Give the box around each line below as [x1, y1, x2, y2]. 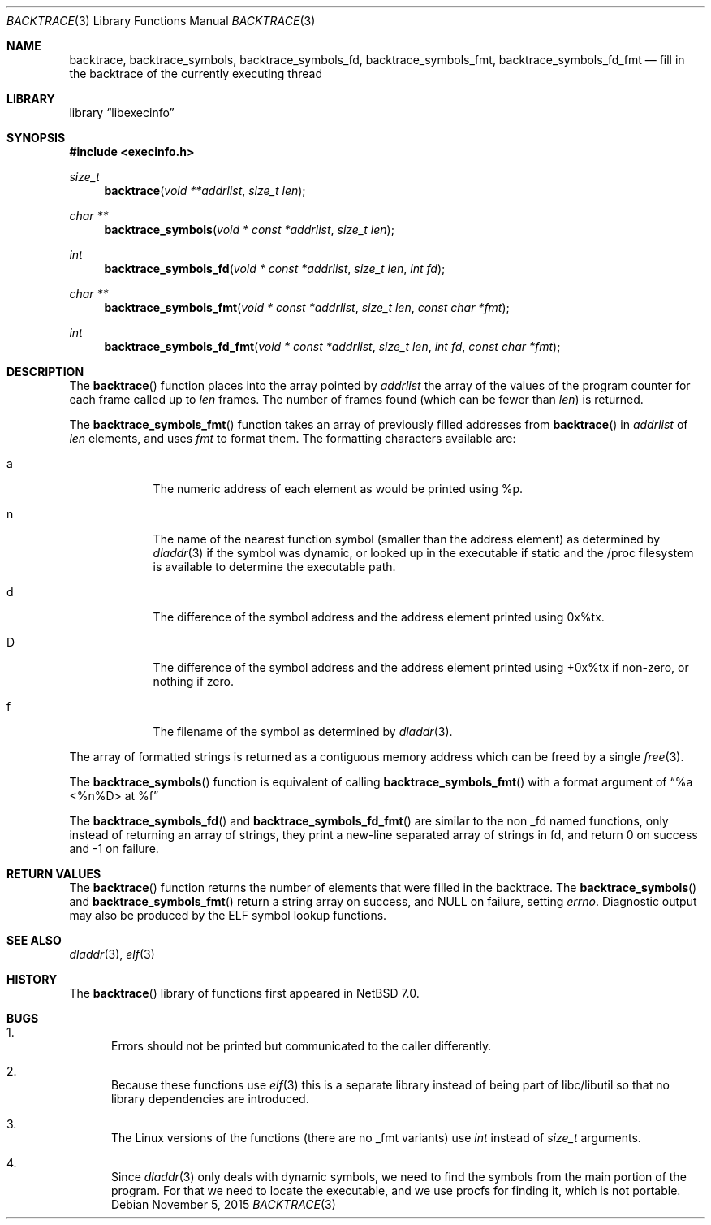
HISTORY [6, 972, 58, 986]
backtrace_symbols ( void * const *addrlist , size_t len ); [104, 223, 394, 236]
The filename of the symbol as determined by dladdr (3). [153, 725, 453, 738]
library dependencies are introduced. [111, 1092, 309, 1106]
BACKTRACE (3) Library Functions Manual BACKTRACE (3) [6, 14, 316, 28]
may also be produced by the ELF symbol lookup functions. [69, 908, 387, 922]
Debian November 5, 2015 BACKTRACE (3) [111, 1197, 336, 1211]
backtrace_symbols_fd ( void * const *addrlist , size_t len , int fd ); [104, 262, 446, 275]
